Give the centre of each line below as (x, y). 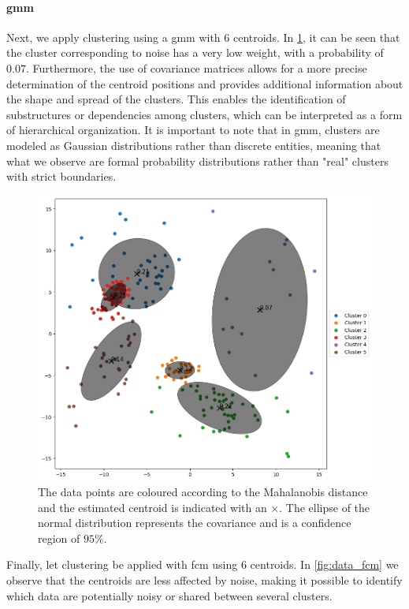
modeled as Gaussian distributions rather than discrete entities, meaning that (194, 145)
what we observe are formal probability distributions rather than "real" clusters (197, 161)
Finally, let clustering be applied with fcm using (122, 564)
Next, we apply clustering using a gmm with (113, 37)
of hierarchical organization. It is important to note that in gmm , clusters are (193, 130)
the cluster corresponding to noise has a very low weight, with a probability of (195, 52)
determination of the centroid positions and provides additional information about (205, 83)
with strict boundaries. (61, 176)
